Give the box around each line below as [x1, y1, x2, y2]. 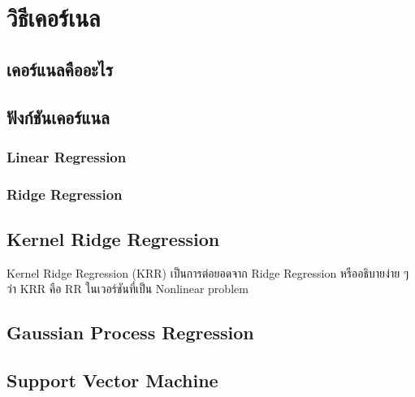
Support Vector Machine [6, 368, 218, 393]
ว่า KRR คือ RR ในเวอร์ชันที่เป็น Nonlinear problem [6, 280, 249, 297]
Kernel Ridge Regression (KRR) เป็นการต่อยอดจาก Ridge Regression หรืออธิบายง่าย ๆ [6, 264, 409, 281]
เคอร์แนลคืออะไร [6, 56, 113, 81]
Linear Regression [6, 146, 127, 166]
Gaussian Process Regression [6, 320, 254, 345]
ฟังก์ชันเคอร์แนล [6, 104, 110, 129]
